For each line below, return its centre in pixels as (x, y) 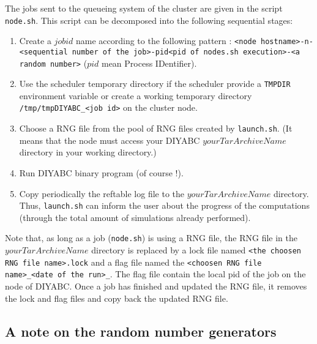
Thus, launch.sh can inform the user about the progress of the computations (164, 205)
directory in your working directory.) (88, 152)
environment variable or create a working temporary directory (136, 95)
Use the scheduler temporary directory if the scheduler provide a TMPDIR (155, 84)
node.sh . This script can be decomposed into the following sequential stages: (149, 20)
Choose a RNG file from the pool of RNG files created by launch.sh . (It (156, 128)
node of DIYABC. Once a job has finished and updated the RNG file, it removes (156, 286)
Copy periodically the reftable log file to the (102, 193)
